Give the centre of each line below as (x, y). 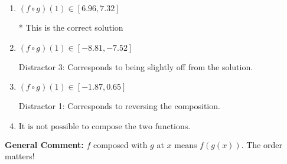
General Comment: (44, 144)
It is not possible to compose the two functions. (105, 127)
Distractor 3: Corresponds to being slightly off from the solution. (136, 66)
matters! (20, 156)
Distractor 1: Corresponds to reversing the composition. (119, 106)
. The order (262, 144)
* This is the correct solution (71, 27)
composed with (120, 144)
